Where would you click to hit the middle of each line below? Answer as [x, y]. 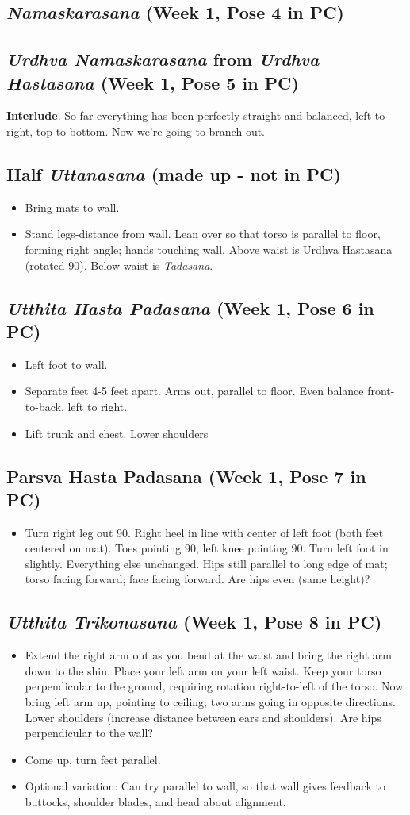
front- [381, 391]
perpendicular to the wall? [89, 733]
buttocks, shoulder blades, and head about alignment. [155, 802]
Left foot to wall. [66, 364]
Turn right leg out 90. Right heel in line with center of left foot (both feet [204, 532]
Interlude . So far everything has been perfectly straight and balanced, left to [196, 115]
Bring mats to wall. [72, 207]
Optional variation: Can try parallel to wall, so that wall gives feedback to [205, 786]
